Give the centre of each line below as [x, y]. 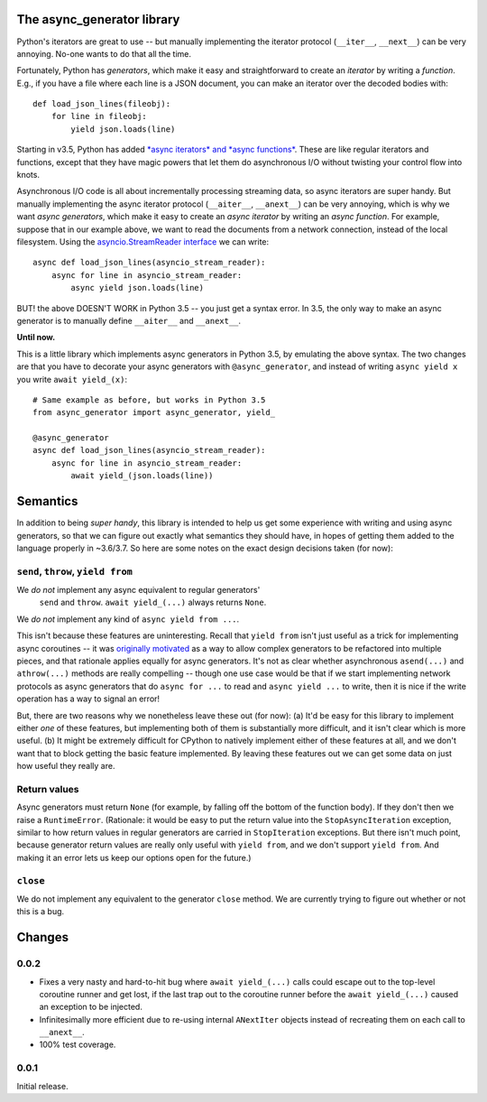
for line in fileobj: [99, 116]
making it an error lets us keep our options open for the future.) [134, 857]
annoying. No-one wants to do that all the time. [104, 53]
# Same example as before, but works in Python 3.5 [149, 400]
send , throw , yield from [74, 571]
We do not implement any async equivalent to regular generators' [138, 590]
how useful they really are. [66, 766]
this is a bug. [41, 912]
